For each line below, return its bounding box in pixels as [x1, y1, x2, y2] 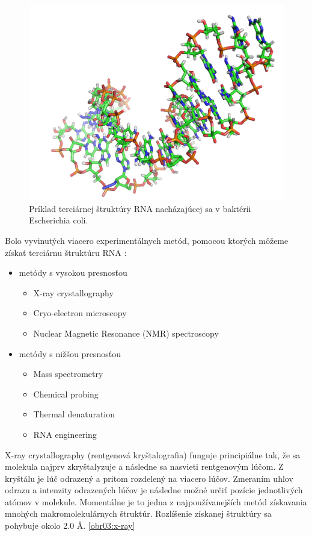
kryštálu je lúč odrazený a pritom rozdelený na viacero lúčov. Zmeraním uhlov [5, 472, 293, 484]
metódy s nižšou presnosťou [19, 347, 121, 360]
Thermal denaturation [33, 408, 115, 420]
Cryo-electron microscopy [33, 307, 127, 319]
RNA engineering [33, 428, 97, 440]
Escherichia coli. [29, 214, 88, 226]
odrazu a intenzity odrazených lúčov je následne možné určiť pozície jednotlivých [5, 484, 303, 496]
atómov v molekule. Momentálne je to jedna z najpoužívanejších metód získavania [5, 495, 307, 508]
